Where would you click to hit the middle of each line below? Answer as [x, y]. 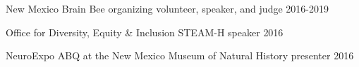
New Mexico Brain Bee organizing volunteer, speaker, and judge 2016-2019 [167, 8]
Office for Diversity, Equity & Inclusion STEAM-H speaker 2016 [145, 32]
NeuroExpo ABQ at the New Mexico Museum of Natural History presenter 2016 [180, 55]
